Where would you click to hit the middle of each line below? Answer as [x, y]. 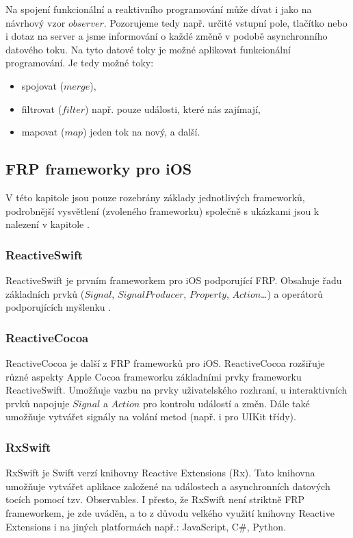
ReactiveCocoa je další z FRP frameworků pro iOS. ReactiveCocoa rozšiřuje [165, 362]
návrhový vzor [36, 22]
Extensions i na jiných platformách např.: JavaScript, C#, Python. [146, 526]
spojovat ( [42, 85]
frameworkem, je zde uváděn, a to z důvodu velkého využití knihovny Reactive [170, 512]
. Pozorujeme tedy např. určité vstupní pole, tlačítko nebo [225, 22]
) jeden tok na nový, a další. [142, 132]
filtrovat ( [42, 108]
